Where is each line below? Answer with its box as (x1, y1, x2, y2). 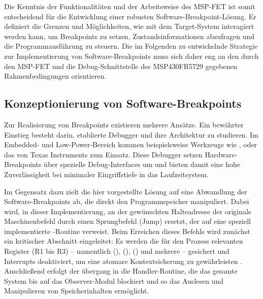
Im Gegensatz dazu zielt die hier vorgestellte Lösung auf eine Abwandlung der (4, 186, 247, 196)
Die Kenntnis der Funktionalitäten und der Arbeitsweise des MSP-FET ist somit (4, 1, 255, 11)
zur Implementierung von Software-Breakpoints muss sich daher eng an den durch (4, 50, 259, 61)
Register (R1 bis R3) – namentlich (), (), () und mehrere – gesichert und (4, 246, 229, 256)
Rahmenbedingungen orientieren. (4, 71, 107, 81)
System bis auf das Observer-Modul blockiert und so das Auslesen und (4, 275, 224, 286)
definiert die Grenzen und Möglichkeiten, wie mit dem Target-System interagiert (4, 21, 254, 31)
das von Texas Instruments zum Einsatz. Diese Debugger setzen (4, 149, 203, 159)
